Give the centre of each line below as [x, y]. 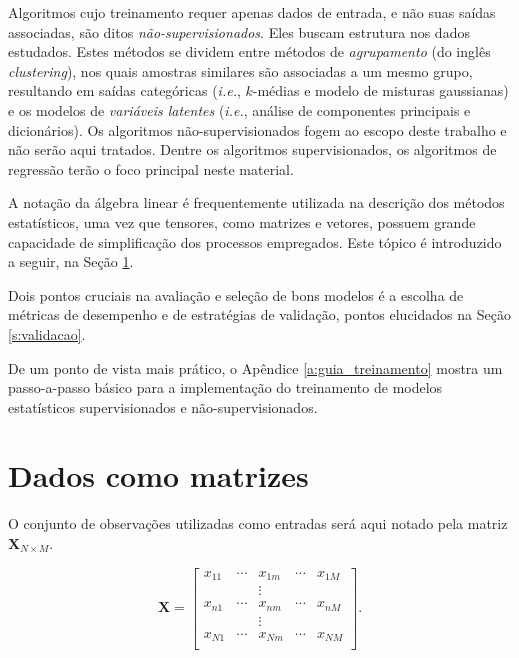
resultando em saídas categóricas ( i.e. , [124, 90]
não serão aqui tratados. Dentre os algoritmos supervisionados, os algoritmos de [252, 149]
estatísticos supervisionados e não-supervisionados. [163, 406]
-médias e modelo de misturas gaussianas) [380, 90]
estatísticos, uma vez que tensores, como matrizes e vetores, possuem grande [242, 221]
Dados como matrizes [158, 475]
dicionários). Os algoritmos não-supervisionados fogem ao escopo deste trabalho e [257, 129]
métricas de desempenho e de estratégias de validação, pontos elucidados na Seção [259, 314]
